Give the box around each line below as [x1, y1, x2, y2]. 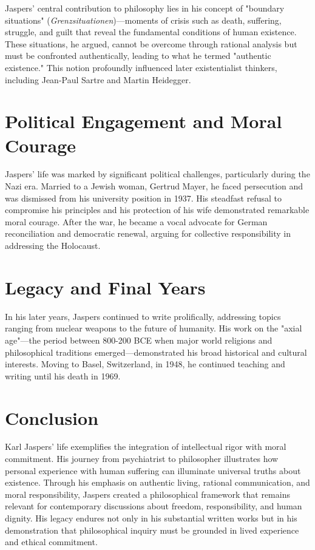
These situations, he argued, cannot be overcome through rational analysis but [5, 37, 297, 50]
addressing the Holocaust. [5, 239, 101, 252]
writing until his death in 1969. [5, 369, 121, 382]
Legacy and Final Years [5, 274, 206, 299]
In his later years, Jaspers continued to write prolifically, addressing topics [5, 310, 281, 322]
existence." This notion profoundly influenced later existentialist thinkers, [5, 61, 277, 73]
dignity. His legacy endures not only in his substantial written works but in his [5, 512, 297, 524]
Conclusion [5, 405, 99, 430]
